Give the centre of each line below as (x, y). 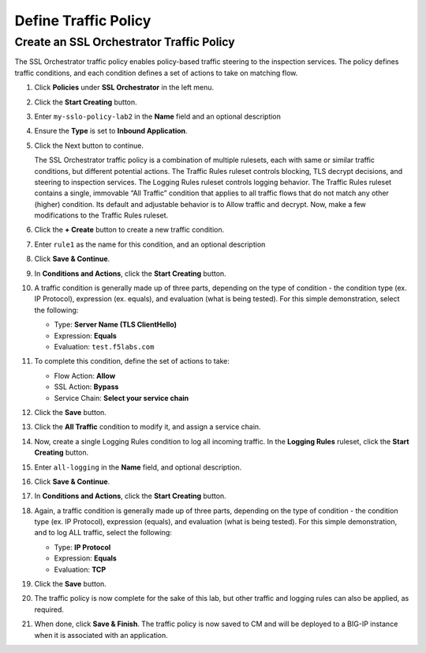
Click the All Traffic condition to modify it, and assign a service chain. (148, 427)
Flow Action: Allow (85, 376)
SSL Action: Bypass (86, 387)
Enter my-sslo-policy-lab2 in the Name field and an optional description (158, 116)
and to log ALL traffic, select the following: (103, 533)
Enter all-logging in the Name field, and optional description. (138, 467)
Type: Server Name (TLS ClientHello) (116, 325)
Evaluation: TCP (80, 569)
